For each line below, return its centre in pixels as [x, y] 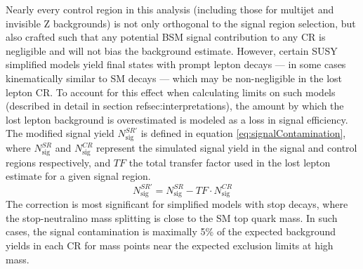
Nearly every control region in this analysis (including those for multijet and [170, 9]
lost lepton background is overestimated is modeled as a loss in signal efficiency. [177, 119]
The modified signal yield [60, 133]
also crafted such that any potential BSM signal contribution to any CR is [166, 37]
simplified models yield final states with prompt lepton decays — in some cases [176, 64]
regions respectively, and [58, 162]
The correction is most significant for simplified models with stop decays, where [177, 204]
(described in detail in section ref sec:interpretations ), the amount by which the [175, 106]
